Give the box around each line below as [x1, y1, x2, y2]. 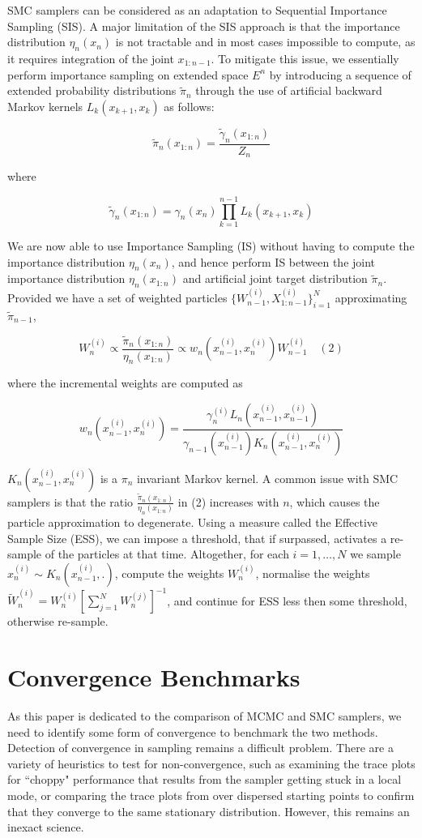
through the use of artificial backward [195, 82, 382, 99]
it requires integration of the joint [7, 49, 174, 66]
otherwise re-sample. [7, 613, 109, 630]
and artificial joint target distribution [182, 270, 368, 287]
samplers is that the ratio [7, 493, 134, 510]
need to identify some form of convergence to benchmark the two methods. [7, 723, 378, 740]
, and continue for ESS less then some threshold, [167, 592, 407, 609]
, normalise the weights [255, 564, 370, 581]
